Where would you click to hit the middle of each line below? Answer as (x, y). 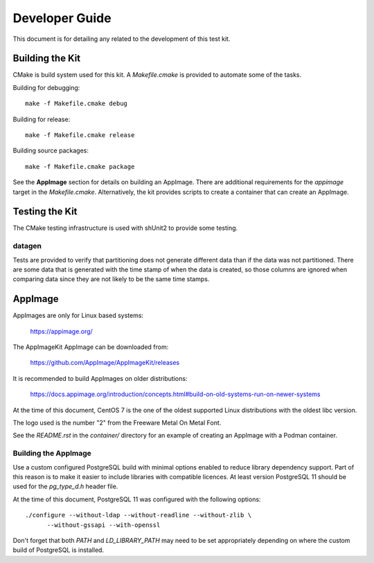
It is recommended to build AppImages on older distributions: (100, 378)
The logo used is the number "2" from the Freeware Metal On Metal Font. (117, 423)
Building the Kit (47, 59)
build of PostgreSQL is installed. (58, 550)
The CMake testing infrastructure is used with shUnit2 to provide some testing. (125, 228)
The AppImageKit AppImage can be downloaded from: (91, 347)
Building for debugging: (46, 87)
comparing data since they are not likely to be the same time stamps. (111, 279)
